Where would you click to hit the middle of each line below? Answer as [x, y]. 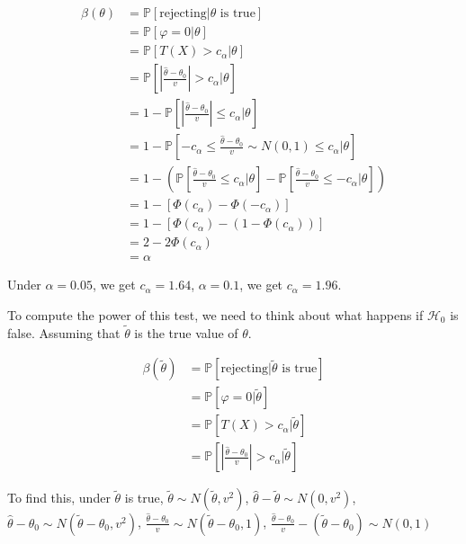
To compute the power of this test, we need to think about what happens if [215, 314]
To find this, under [59, 498]
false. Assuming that [64, 332]
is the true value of [186, 332]
